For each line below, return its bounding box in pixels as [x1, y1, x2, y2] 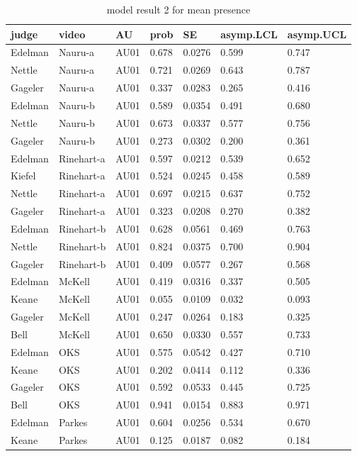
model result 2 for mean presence [106, 2, 251, 16]
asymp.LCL [220, 26, 278, 41]
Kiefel [11, 168, 36, 183]
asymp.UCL [287, 26, 347, 41]
